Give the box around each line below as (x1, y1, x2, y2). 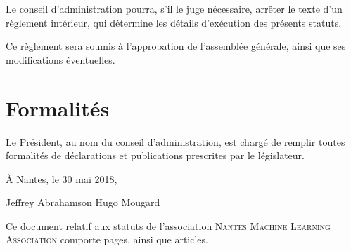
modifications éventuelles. (6, 52, 115, 67)
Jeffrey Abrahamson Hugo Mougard (6, 195, 160, 210)
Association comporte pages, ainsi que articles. (6, 232, 208, 247)
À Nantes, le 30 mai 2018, (6, 171, 117, 186)
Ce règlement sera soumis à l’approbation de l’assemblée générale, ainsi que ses (6, 39, 346, 53)
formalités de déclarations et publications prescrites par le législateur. (6, 148, 305, 163)
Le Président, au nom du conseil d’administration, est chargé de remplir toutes (6, 134, 345, 149)
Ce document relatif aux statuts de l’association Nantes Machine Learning (6, 218, 331, 233)
